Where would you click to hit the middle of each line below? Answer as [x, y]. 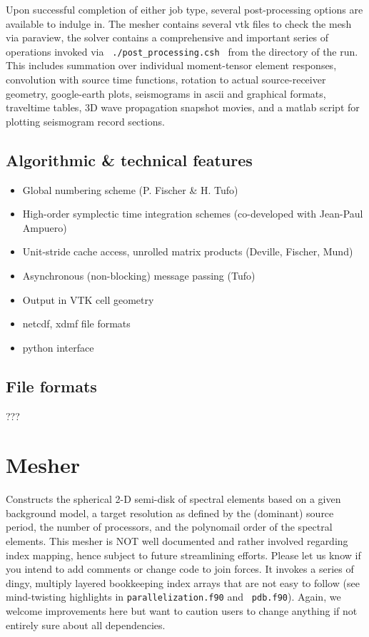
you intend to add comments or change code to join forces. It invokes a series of [180, 569]
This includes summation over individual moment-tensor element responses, [171, 65]
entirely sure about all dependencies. [86, 625]
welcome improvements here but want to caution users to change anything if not [182, 611]
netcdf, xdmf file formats [76, 323]
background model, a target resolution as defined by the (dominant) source [170, 513]
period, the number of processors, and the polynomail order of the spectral [169, 527]
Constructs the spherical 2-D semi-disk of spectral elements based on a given [173, 499]
